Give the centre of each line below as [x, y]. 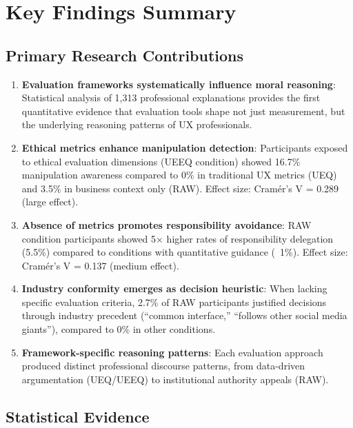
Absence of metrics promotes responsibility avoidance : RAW [167, 224]
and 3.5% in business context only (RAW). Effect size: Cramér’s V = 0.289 [180, 188]
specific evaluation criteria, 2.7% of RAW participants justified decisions [174, 302]
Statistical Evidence [78, 416]
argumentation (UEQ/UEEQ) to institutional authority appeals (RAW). [175, 379]
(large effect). [50, 202]
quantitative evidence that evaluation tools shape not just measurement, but [183, 111]
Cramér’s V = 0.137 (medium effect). [100, 265]
